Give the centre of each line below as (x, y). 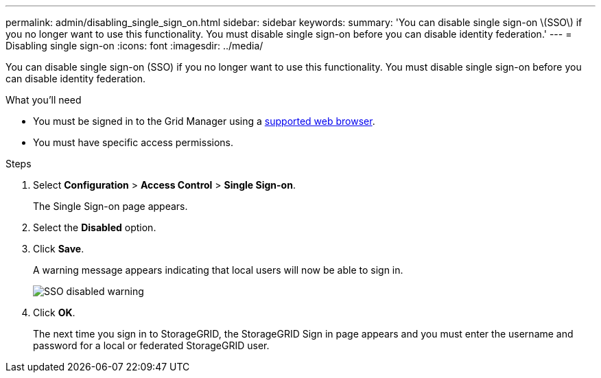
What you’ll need (44, 100)
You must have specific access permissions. (133, 142)
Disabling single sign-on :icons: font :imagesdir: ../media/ (134, 46)
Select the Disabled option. (95, 227)
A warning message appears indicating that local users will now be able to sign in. (218, 270)
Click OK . (54, 312)
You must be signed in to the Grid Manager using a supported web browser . (204, 121)
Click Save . (59, 249)
